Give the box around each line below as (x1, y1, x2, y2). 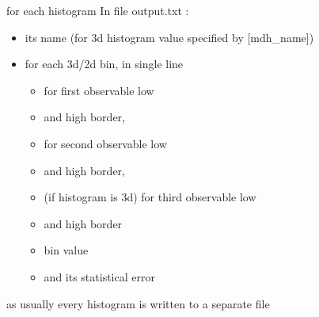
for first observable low (44, 82, 154, 98)
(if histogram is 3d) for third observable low (44, 189, 256, 205)
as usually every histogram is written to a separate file (6, 295, 270, 311)
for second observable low (44, 135, 167, 151)
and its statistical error (44, 268, 155, 285)
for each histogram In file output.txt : (6, 2, 189, 18)
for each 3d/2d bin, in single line (25, 55, 184, 72)
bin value (44, 242, 89, 258)
